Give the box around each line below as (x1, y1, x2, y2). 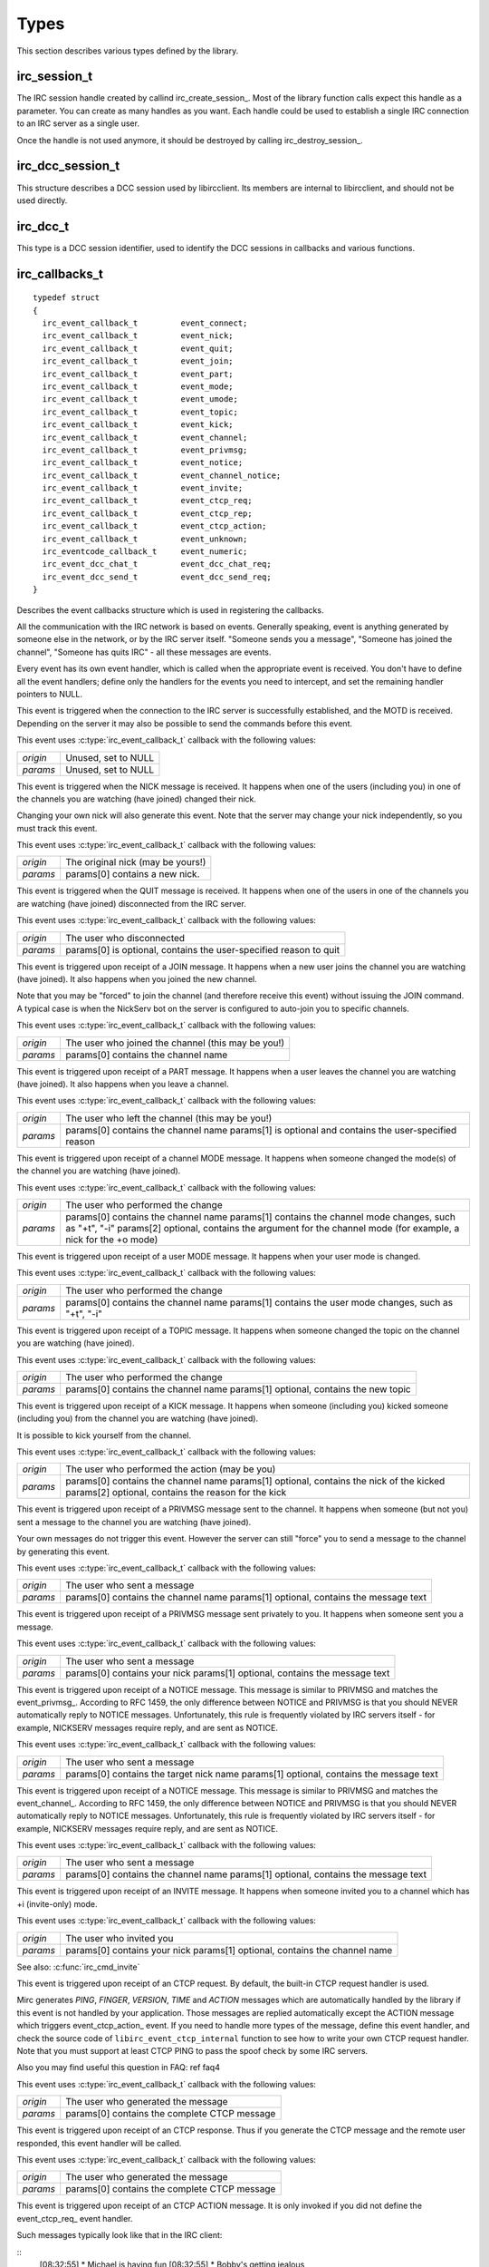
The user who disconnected (64, 931, 186, 944)
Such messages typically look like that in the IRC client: (16, 2230, 223, 2241)
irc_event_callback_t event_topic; (42, 406, 239, 417)
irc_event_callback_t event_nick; (42, 331, 235, 341)
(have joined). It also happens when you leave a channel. (16, 1078, 229, 1089)
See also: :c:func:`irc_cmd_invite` (16, 1961, 140, 1972)
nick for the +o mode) (64, 1233, 158, 1246)
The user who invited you (64, 1931, 174, 1944)
